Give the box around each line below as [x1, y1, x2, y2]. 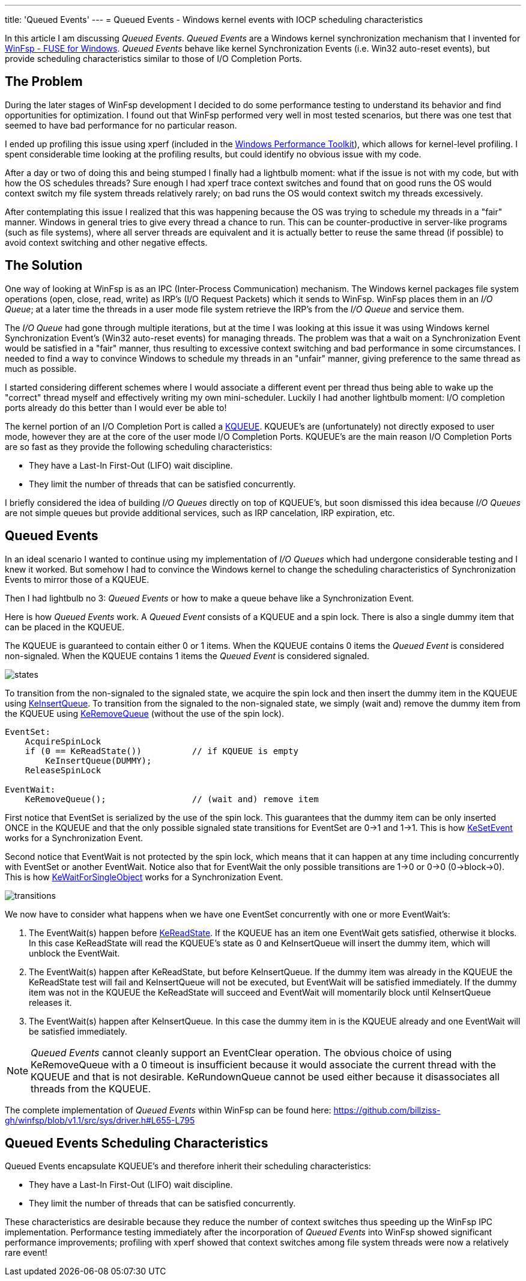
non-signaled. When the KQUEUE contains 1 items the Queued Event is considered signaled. [5, 650, 370, 661]
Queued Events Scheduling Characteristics [5, 1135, 268, 1151]
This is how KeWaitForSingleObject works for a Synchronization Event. [5, 871, 283, 882]
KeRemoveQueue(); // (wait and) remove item [25, 794, 319, 804]
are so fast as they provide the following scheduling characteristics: [5, 441, 273, 452]
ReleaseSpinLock [25, 765, 101, 775]
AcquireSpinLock [25, 736, 101, 746]
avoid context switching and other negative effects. [5, 237, 208, 248]
